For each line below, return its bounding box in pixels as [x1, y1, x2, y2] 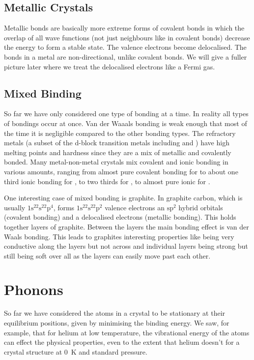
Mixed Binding [4, 85, 82, 100]
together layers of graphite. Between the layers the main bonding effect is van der [4, 221, 249, 231]
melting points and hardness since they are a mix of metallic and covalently [4, 147, 231, 157]
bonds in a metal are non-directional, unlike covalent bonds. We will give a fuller [4, 51, 247, 62]
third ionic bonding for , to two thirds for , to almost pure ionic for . [4, 176, 210, 186]
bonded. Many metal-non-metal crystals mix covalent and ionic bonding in [4, 157, 228, 167]
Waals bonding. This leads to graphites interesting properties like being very [4, 231, 234, 241]
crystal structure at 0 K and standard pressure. [4, 346, 147, 357]
